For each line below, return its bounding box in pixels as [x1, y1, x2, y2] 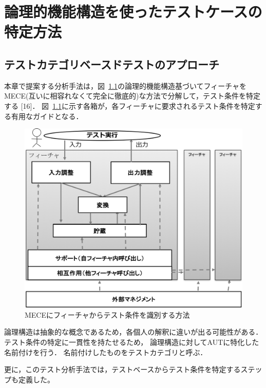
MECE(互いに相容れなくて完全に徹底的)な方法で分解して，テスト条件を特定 [4, 90, 261, 101]
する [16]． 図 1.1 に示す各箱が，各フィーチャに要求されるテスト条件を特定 [4, 100, 255, 111]
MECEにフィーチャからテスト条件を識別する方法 [25, 309, 190, 320]
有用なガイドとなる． [11, 110, 83, 121]
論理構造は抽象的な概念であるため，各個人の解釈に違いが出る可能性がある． [4, 326, 263, 337]
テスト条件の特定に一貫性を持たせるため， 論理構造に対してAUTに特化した [4, 336, 259, 347]
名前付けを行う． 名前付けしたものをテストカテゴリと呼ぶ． [4, 346, 207, 357]
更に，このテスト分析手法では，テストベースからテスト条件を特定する [4, 364, 241, 375]
